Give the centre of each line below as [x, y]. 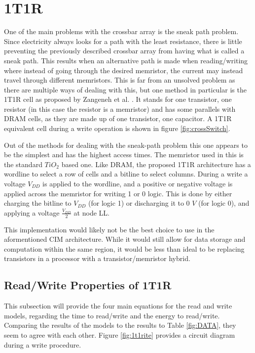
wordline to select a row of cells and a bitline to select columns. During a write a [126, 174]
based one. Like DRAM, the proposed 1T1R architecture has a [156, 164]
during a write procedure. [43, 344]
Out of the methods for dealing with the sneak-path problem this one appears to [126, 145]
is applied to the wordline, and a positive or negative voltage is [138, 184]
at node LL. [91, 212]
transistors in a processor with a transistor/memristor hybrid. [97, 258]
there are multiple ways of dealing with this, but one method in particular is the [125, 89]
